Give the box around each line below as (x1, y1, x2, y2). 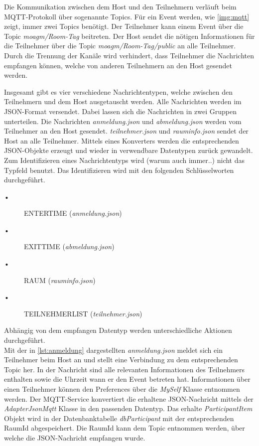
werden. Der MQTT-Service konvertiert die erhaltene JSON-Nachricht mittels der (4, 393, 254, 404)
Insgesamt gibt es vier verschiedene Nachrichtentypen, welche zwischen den (4, 86, 233, 97)
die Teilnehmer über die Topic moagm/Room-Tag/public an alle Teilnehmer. (4, 40, 236, 51)
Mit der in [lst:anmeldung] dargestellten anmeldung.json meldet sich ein (4, 344, 223, 355)
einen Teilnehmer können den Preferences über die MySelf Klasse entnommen (4, 384, 240, 394)
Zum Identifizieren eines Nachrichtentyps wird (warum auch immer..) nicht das (4, 154, 245, 165)
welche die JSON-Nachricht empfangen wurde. (4, 432, 145, 443)
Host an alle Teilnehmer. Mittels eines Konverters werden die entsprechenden (4, 135, 239, 146)
